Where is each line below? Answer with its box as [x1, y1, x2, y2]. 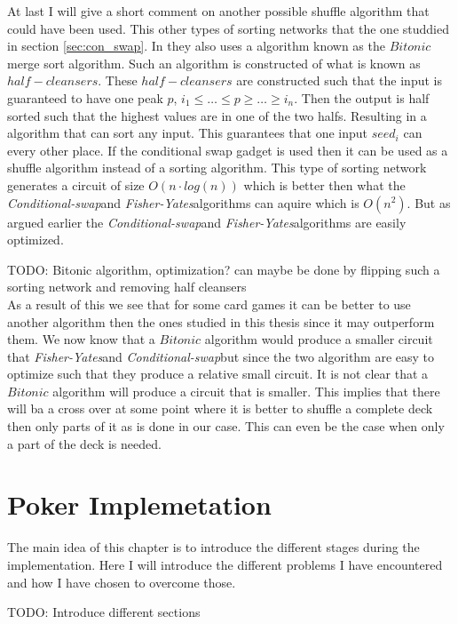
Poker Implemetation [7, 486, 272, 523]
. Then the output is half [294, 88, 430, 107]
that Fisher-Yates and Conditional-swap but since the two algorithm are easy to [7, 347, 435, 365]
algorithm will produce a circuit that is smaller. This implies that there [52, 381, 440, 400]
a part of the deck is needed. [7, 434, 162, 452]
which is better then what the [243, 175, 406, 194]
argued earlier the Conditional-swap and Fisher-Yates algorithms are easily [7, 212, 407, 231]
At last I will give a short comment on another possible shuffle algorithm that [7, 2, 430, 20]
